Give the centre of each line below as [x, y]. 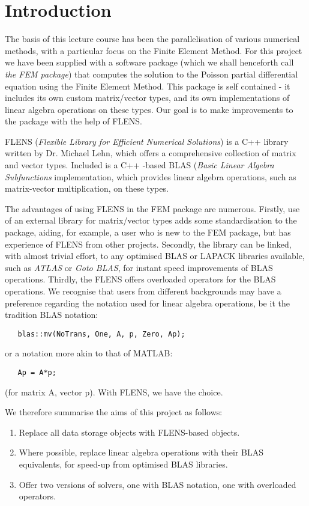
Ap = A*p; [37, 373]
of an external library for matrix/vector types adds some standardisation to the [151, 220]
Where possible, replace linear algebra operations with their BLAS [141, 452]
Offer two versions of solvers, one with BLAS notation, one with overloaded [157, 484]
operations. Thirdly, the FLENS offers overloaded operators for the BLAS [140, 279]
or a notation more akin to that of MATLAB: [89, 353]
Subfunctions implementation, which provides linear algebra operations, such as [151, 176]
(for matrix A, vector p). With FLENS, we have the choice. [114, 392]
